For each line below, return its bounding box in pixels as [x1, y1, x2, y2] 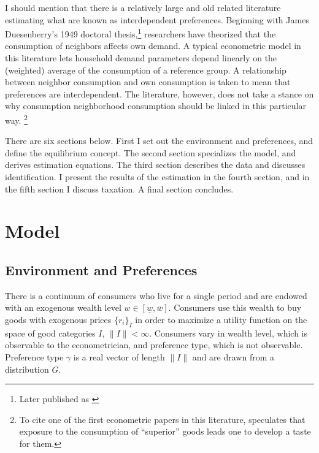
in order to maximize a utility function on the [135, 313, 307, 325]
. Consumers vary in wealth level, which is [149, 326, 308, 339]
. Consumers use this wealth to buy [168, 301, 302, 314]
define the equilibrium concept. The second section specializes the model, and [5, 146, 296, 159]
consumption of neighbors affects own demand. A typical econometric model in [5, 39, 301, 52]
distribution [5, 362, 49, 375]
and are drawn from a [192, 350, 274, 363]
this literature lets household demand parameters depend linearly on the [5, 51, 277, 64]
